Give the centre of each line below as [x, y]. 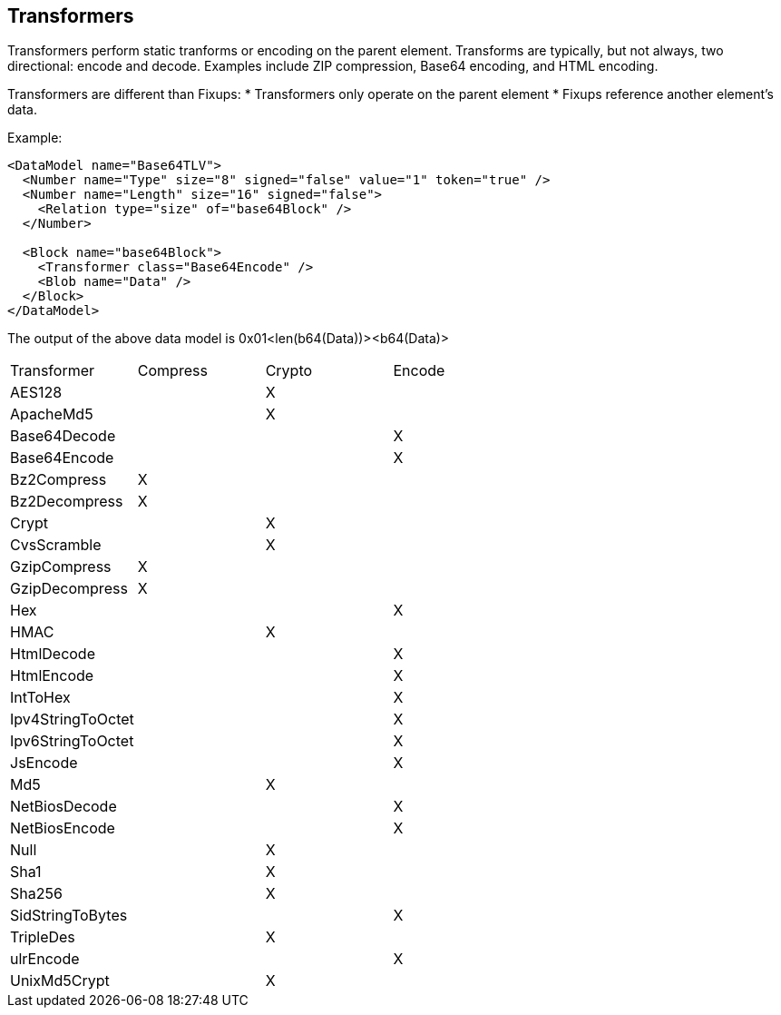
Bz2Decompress [67, 502]
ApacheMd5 [52, 414]
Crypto [289, 371]
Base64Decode [63, 436]
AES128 [36, 393]
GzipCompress [61, 567]
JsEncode [44, 763]
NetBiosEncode [63, 828]
